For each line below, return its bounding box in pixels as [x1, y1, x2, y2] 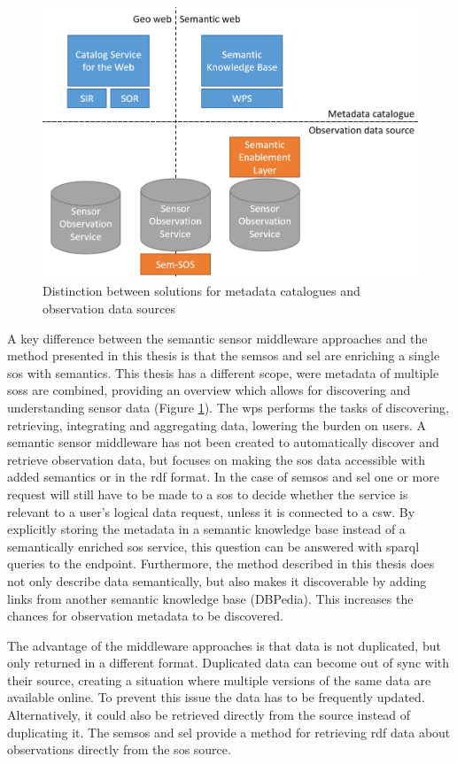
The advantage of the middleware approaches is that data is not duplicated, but [7, 636, 441, 654]
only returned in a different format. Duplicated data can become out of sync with [7, 653, 449, 672]
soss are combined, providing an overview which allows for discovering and [7, 381, 411, 399]
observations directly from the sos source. [7, 740, 231, 759]
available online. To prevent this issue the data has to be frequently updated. [7, 688, 425, 706]
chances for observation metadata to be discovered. [7, 606, 283, 625]
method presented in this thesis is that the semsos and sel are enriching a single [7, 346, 440, 365]
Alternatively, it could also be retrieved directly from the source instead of [7, 706, 411, 724]
